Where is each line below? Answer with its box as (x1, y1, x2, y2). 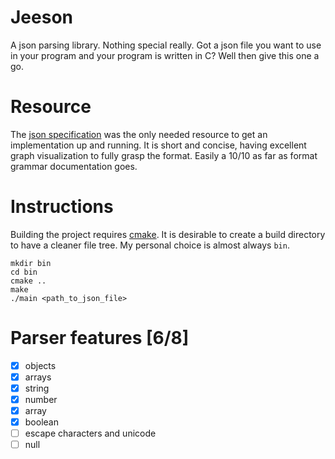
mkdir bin (10, 258, 52, 268)
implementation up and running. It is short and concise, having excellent (10, 139, 307, 151)
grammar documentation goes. (10, 160, 138, 172)
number (24, 393, 58, 405)
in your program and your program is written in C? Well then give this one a (10, 49, 320, 61)
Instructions (10, 196, 114, 218)
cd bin (10, 267, 38, 277)
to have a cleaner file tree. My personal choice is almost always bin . (10, 239, 290, 251)
